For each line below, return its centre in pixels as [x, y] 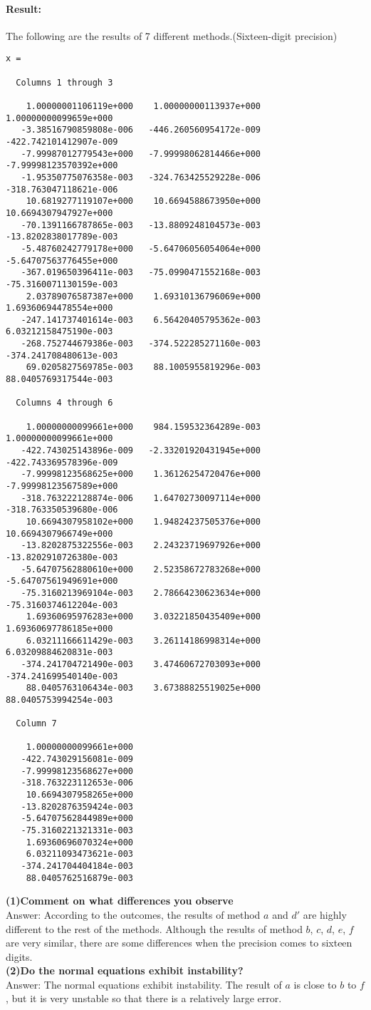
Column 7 [36, 724]
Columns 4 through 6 [64, 403]
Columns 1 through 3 [64, 82]
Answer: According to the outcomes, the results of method [133, 914]
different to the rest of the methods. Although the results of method [154, 928]
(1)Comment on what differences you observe [120, 901]
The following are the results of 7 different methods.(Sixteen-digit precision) [172, 35]
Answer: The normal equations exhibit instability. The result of [144, 984]
